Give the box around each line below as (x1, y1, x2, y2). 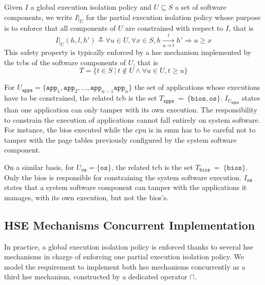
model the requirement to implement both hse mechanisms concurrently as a (4, 261, 245, 272)
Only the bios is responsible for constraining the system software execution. (4, 172, 241, 182)
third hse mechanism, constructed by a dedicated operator (4, 271, 187, 282)
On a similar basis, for (4, 161, 74, 172)
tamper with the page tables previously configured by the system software (4, 134, 237, 145)
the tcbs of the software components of (4, 56, 126, 67)
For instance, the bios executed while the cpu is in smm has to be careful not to (4, 124, 256, 135)
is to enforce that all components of (4, 23, 116, 33)
